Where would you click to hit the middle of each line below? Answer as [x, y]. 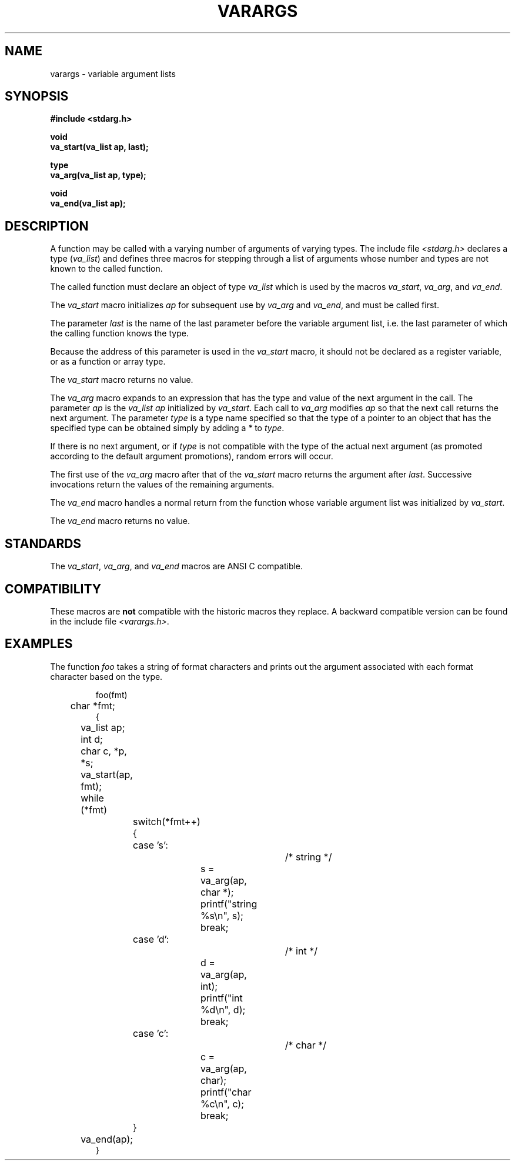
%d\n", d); [223, 1009]
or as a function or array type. [108, 362]
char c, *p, [104, 751]
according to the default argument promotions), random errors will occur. [192, 456]
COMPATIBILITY [53, 589]
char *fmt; [93, 705]
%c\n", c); [222, 1104]
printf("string [229, 904]
